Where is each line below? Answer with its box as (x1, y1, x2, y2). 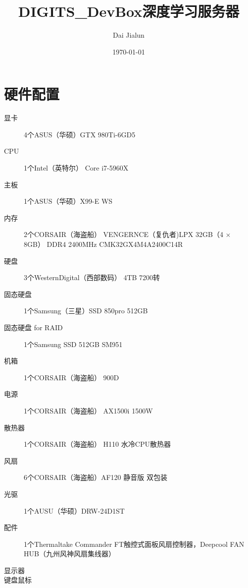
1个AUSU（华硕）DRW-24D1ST (24, 505, 125, 516)
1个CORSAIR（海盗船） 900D (24, 372, 119, 382)
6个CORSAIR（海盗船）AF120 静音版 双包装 (24, 472, 167, 482)
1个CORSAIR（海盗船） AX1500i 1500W (24, 405, 153, 415)
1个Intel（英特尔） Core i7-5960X (24, 163, 129, 173)
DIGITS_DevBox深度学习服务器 (18, 1, 240, 21)
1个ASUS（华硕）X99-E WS (24, 196, 113, 206)
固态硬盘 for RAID (4, 322, 63, 332)
